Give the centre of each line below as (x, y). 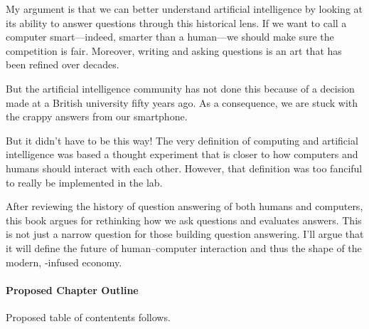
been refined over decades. (63, 64)
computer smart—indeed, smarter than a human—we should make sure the (170, 37)
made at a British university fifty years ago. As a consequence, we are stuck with (182, 102)
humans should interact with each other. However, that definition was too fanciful (184, 168)
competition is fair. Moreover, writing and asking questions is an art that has (174, 50)
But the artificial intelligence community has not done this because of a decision (180, 88)
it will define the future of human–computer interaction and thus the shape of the (184, 247)
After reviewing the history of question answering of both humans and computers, (184, 206)
